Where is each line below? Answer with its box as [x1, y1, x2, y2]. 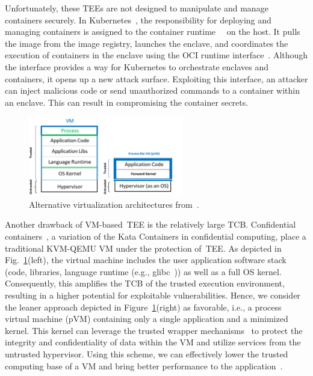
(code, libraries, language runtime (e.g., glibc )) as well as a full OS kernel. [5, 265, 282, 277]
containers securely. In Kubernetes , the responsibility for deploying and [5, 13, 271, 26]
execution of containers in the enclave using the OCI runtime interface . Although [5, 49, 308, 61]
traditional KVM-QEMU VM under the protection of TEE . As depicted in [5, 241, 282, 254]
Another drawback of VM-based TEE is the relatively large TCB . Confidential [5, 218, 296, 231]
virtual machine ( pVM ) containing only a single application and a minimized [5, 312, 288, 325]
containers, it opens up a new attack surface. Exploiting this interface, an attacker [5, 72, 308, 85]
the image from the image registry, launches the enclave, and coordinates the [5, 37, 288, 49]
